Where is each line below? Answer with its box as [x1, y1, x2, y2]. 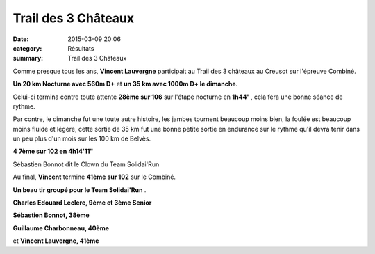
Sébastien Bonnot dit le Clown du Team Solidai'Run [12, 160, 160, 168]
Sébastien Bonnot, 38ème [12, 211, 90, 219]
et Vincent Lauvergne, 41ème [12, 237, 99, 245]
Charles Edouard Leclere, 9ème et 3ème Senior [12, 198, 152, 207]
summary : [12, 54, 44, 63]
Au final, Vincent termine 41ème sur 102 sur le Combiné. [12, 173, 176, 181]
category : [12, 44, 42, 52]
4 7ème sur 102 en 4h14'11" [12, 147, 94, 156]
